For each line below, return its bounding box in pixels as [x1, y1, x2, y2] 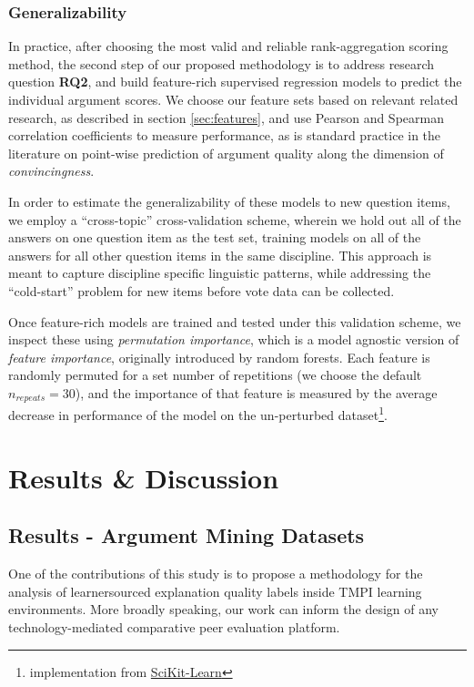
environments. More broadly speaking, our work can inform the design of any [8, 600, 439, 619]
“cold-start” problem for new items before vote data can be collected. [8, 281, 395, 300]
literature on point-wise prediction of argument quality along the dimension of [8, 143, 444, 162]
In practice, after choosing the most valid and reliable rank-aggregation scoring [8, 36, 449, 56]
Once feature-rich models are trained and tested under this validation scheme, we [8, 312, 461, 331]
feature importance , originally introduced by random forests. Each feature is [8, 347, 430, 366]
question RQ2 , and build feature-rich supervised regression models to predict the [8, 72, 462, 91]
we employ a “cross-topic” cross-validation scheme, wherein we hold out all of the [8, 210, 461, 229]
